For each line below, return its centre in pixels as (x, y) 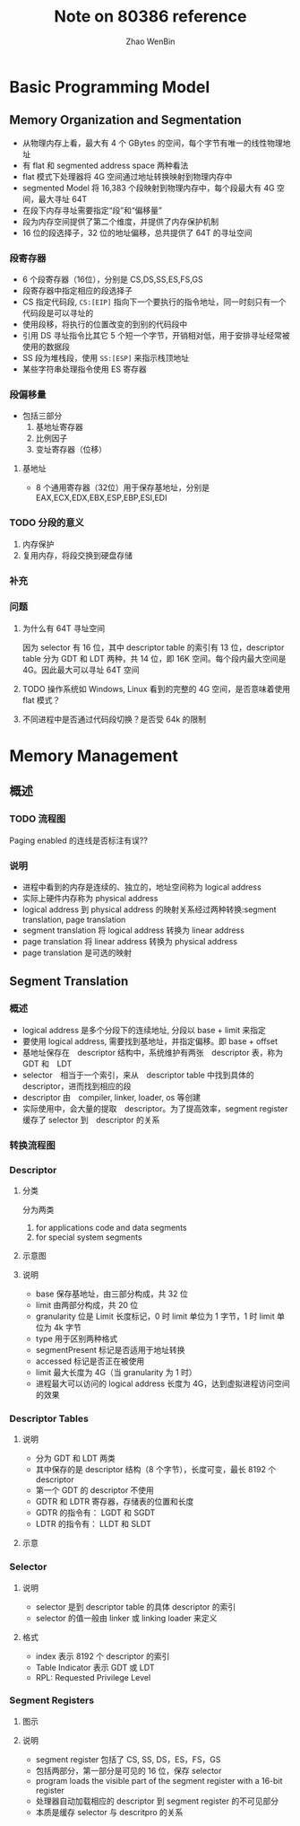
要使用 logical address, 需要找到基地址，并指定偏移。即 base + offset (150, 1041)
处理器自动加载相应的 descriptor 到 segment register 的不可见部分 (157, 1801)
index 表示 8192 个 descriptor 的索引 (103, 1656)
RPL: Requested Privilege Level (93, 1677)
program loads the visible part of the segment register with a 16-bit (159, 1780)
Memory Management (94, 756)
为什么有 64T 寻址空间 (64, 628)
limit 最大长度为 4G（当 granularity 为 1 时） (116, 1372)
